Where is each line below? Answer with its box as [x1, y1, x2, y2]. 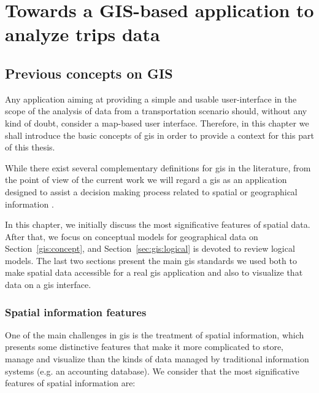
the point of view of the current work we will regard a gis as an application [5, 173, 287, 186]
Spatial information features [5, 304, 147, 319]
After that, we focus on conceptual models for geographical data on [5, 230, 258, 243]
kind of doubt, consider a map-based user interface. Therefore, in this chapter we [5, 116, 309, 129]
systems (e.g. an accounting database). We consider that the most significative [5, 364, 299, 377]
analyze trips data [5, 21, 160, 47]
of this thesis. [5, 141, 55, 154]
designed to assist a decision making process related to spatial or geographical [5, 185, 298, 198]
